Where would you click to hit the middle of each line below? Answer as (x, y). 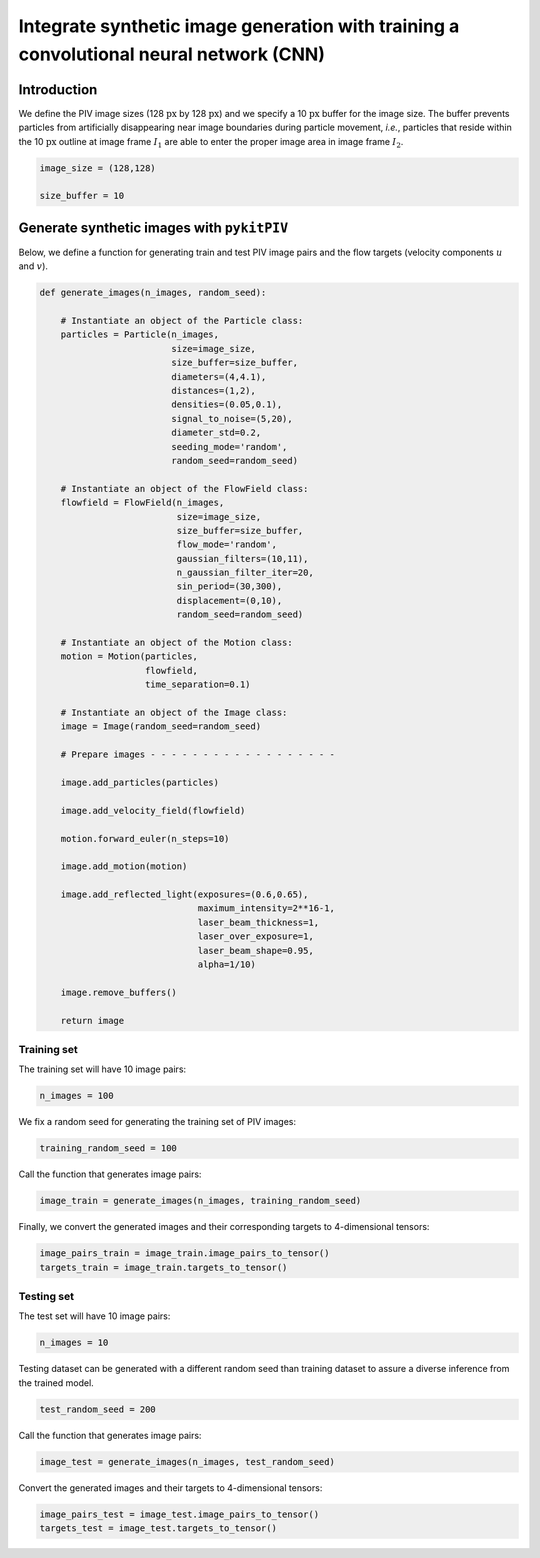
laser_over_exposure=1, (255, 936)
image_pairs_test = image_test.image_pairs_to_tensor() (179, 1514)
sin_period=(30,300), (229, 586)
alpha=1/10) (227, 964)
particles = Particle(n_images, (140, 334)
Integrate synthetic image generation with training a (239, 26)
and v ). (33, 266)
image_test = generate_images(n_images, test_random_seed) (187, 1461)
